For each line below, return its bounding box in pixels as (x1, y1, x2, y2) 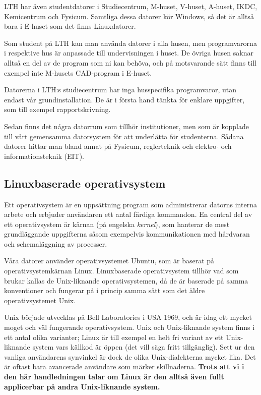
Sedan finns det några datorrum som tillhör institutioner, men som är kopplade (4, 121, 249, 131)
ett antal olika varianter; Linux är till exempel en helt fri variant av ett (4, 331, 224, 342)
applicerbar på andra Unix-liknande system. (4, 381, 160, 391)
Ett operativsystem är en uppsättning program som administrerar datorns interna (4, 199, 257, 209)
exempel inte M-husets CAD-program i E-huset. (4, 67, 152, 78)
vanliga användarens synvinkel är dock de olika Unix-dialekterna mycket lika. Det (4, 351, 256, 362)
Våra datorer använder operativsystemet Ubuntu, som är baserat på (4, 255, 215, 266)
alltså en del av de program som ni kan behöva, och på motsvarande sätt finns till (4, 57, 256, 68)
